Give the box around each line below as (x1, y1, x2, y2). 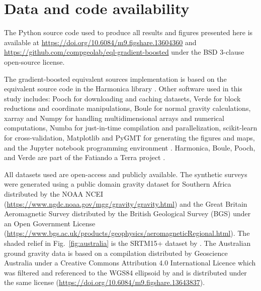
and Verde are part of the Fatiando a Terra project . (4, 152, 165, 163)
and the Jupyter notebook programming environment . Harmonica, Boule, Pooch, (4, 142, 255, 153)
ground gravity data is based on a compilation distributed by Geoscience (4, 247, 228, 258)
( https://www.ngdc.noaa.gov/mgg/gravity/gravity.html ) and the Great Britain (4, 198, 247, 209)
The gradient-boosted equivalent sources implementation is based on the (4, 73, 227, 84)
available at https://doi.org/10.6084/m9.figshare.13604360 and (4, 37, 197, 47)
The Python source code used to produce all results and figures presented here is (4, 27, 253, 38)
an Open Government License (4, 218, 96, 228)
